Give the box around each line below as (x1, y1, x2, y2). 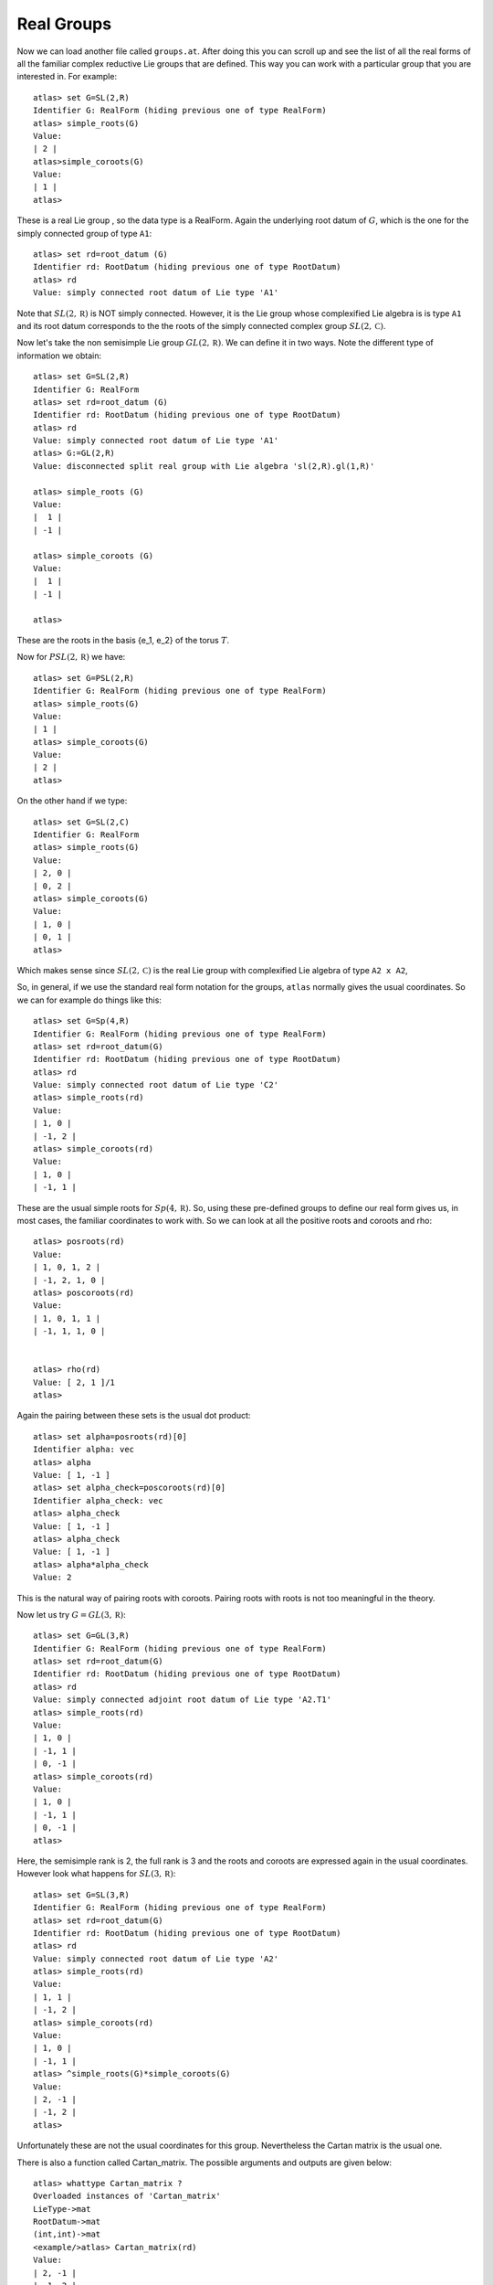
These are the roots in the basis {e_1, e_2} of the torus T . (16, 634, 230, 645)
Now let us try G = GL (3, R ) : (16, 1609, 127, 1620)
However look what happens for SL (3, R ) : (16, 1868, 176, 1879)
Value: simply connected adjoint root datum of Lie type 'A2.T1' (33, 1695, 332, 1705)
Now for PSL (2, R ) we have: (16, 652, 126, 663)
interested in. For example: (16, 71, 118, 82)
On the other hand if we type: (16, 795, 128, 806)
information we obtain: (16, 350, 102, 361)
